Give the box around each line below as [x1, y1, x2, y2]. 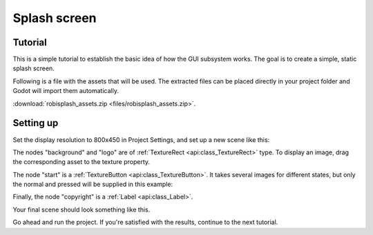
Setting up [12, 117, 59, 129]
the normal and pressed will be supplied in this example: [12, 180, 173, 189]
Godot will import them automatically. [12, 87, 119, 95]
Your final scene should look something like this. [12, 205, 151, 214]
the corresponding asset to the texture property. [12, 158, 151, 166]
